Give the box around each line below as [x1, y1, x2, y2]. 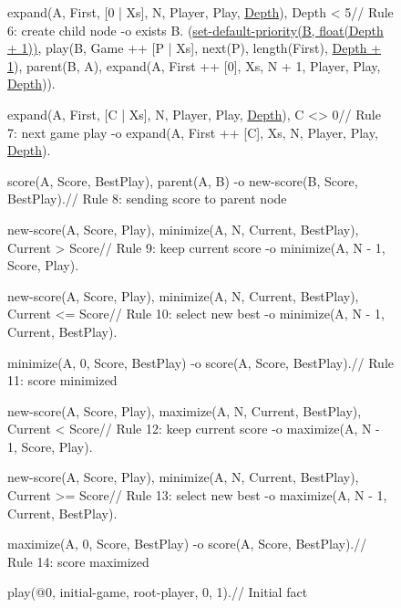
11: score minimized [7, 371, 118, 390]
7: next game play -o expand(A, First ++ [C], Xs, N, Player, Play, [7, 122, 378, 142]
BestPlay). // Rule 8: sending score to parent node [7, 189, 287, 208]
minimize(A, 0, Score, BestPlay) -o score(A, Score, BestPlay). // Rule [7, 352, 394, 372]
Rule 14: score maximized [7, 551, 149, 571]
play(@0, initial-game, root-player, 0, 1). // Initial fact [7, 582, 308, 602]
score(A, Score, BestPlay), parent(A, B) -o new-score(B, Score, [7, 171, 358, 190]
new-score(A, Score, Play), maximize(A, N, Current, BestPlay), [7, 401, 362, 420]
